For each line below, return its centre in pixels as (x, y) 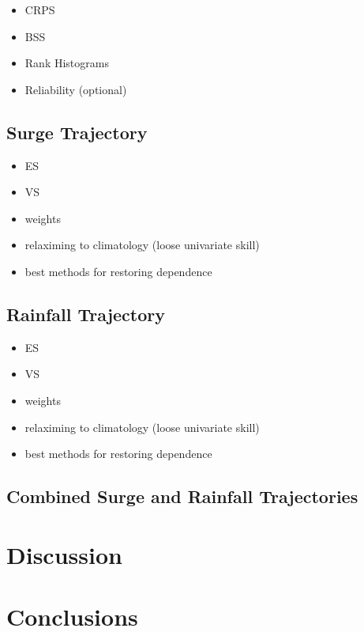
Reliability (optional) (76, 89)
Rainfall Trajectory (86, 314)
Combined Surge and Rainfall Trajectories (182, 496)
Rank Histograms (67, 63)
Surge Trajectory (77, 132)
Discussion (64, 554)
